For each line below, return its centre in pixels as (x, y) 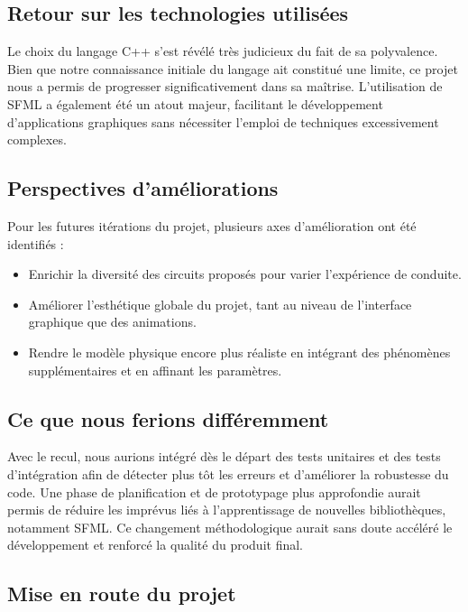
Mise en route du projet (122, 593)
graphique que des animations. (112, 322)
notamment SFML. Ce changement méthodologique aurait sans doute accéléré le (230, 527)
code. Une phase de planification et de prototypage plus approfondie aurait (214, 491)
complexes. (37, 139)
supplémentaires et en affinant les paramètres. (155, 370)
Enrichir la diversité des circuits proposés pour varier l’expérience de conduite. (245, 274)
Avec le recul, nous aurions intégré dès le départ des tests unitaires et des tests (224, 456)
